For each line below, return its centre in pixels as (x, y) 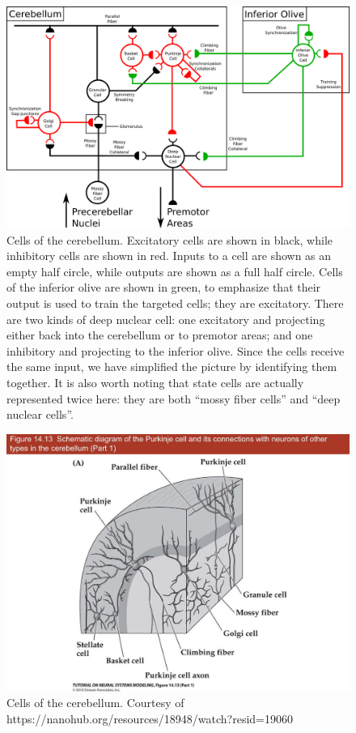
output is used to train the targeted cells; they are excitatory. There (175, 303)
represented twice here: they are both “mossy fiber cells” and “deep (174, 398)
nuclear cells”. (40, 414)
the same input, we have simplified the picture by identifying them (172, 366)
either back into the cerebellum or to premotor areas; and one (160, 335)
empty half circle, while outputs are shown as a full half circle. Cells (175, 271)
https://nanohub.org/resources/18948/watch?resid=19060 (150, 719)
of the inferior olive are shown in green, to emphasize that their (164, 287)
